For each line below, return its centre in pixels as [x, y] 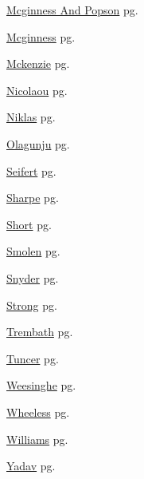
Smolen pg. [33, 251]
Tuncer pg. [33, 358]
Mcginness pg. [41, 36]
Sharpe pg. [33, 198]
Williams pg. [37, 439]
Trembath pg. [40, 332]
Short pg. [29, 224]
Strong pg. [32, 305]
